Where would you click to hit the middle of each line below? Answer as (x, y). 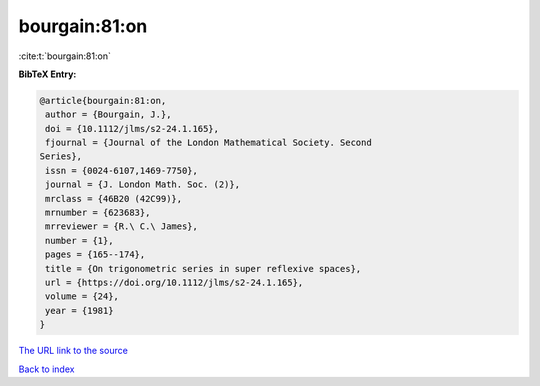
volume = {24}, (82, 296)
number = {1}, (79, 240)
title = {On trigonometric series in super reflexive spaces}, (203, 268)
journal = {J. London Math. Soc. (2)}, (142, 184)
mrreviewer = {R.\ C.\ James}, (122, 226)
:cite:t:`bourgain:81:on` (65, 56)
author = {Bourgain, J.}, (108, 114)
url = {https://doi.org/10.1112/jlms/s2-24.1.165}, (174, 282)
